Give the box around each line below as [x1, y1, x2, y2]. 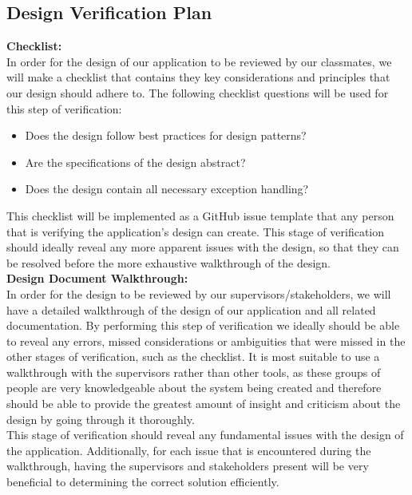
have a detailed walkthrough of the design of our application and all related [6, 301, 376, 318]
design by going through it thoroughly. [6, 410, 195, 427]
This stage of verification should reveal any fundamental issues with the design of [6, 426, 404, 443]
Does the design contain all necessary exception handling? [25, 180, 309, 197]
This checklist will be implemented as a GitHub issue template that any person [6, 207, 394, 224]
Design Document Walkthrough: [6, 270, 188, 287]
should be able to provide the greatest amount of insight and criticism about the [6, 395, 401, 412]
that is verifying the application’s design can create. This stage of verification [6, 223, 385, 240]
